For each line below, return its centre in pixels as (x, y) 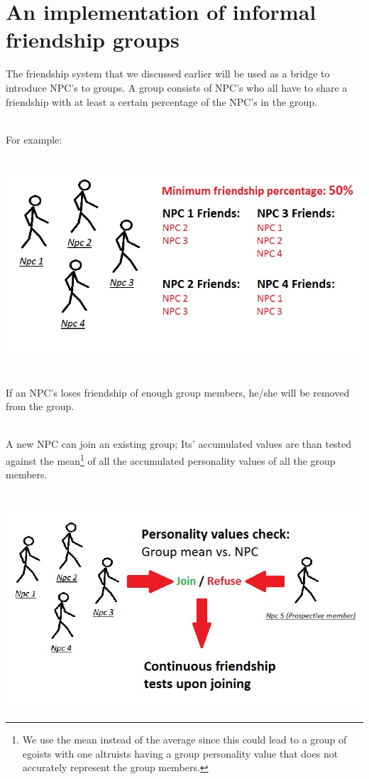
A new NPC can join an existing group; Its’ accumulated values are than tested (179, 444)
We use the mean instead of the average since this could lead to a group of (184, 739)
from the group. (40, 406)
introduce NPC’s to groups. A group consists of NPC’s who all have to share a (177, 87)
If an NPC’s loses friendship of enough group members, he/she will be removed (178, 392)
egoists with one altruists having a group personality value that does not (180, 753)
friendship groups (93, 39)
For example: (34, 139)
